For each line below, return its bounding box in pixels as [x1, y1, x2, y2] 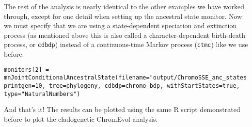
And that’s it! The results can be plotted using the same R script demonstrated [4, 104, 240, 114]
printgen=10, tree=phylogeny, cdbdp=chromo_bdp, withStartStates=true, [4, 82, 240, 89]
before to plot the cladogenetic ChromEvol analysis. [4, 113, 158, 124]
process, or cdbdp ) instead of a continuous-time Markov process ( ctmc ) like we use [4, 39, 248, 49]
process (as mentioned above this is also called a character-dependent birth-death [4, 30, 245, 40]
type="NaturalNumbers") [4, 90, 80, 97]
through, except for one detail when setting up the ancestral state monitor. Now [4, 11, 242, 21]
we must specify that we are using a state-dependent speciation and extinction [4, 20, 237, 31]
